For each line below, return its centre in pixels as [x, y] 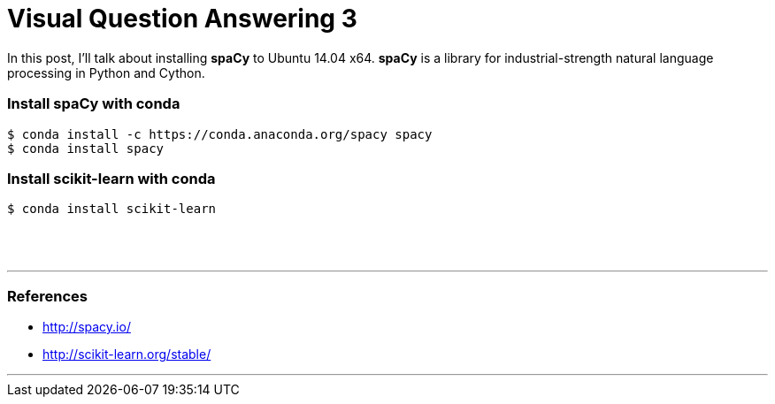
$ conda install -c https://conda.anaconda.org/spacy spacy [220, 134]
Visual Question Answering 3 [182, 19]
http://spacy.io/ [87, 327]
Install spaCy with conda [94, 104]
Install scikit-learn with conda [111, 178]
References [47, 296]
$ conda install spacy [86, 148]
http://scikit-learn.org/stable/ [127, 354]
